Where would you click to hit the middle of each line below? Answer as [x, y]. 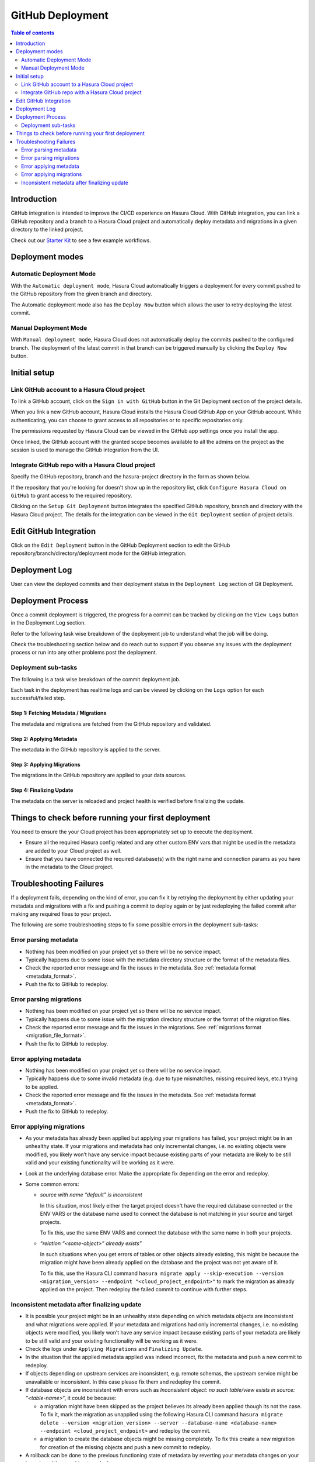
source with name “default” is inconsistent [91, 1195]
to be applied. [42, 1087]
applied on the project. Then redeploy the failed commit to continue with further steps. [144, 1289]
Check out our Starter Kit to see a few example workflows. [81, 240]
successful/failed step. [38, 698]
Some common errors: [52, 1184]
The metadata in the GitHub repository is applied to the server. [86, 750]
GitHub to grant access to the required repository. [71, 495]
